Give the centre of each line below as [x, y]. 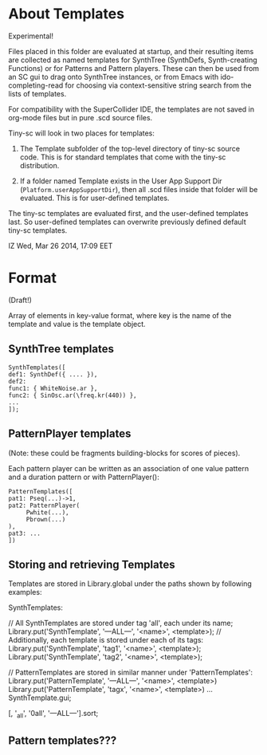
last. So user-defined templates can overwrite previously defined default [127, 222]
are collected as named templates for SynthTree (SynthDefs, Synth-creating [133, 60]
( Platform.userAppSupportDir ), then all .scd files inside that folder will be [139, 189]
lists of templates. [37, 93]
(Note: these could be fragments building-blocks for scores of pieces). [124, 453]
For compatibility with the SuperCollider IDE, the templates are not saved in [132, 109]
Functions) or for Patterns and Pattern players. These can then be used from [134, 68]
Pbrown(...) [46, 519]
